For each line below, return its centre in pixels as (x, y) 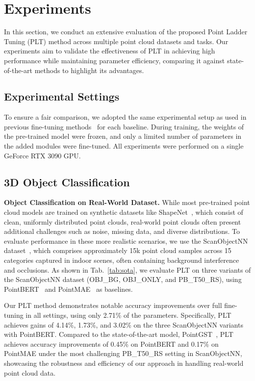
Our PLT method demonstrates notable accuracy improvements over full (113, 305)
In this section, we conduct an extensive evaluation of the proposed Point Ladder (126, 32)
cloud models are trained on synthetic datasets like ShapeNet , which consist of (124, 212)
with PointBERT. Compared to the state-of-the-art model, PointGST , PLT (119, 334)
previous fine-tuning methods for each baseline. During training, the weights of (124, 126)
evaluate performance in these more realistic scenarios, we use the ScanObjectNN (126, 241)
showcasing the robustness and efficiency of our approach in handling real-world (124, 363)
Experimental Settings (62, 96)
